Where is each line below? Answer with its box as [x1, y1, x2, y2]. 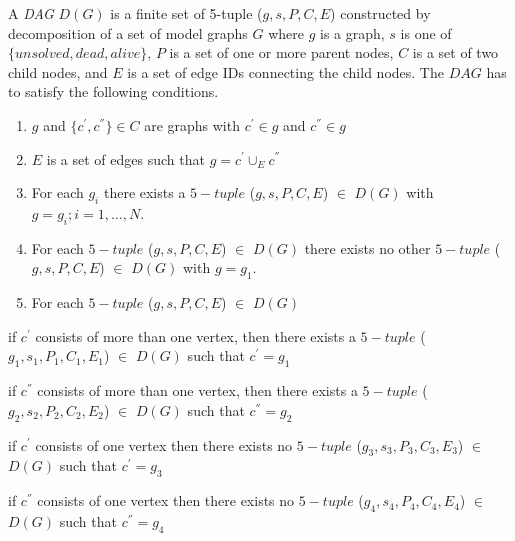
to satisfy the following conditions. [8, 81, 219, 102]
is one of [400, 22, 452, 43]
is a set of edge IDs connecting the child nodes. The [127, 61, 444, 82]
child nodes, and [8, 61, 108, 82]
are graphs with [144, 114, 240, 135]
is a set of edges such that [46, 148, 205, 169]
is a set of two [412, 42, 499, 63]
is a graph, [319, 22, 385, 43]
